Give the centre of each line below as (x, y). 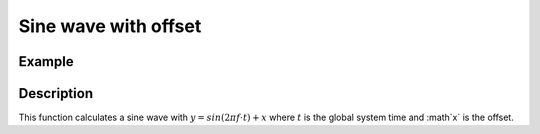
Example (46, 61)
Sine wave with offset (110, 26)
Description (56, 93)
